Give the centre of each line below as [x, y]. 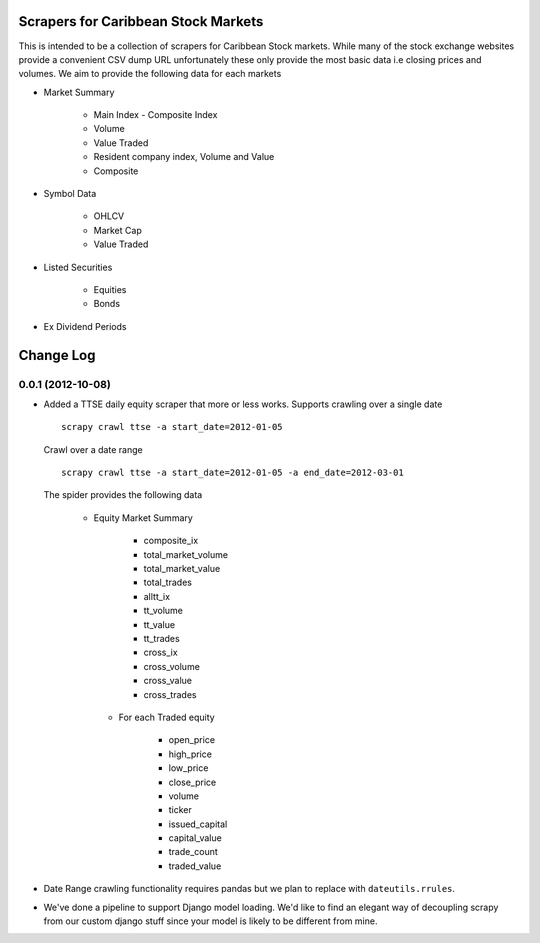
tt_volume [163, 611]
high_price [190, 754]
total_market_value [182, 569]
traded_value [195, 866]
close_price [192, 782]
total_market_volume [186, 554]
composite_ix [171, 541]
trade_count [193, 852]
